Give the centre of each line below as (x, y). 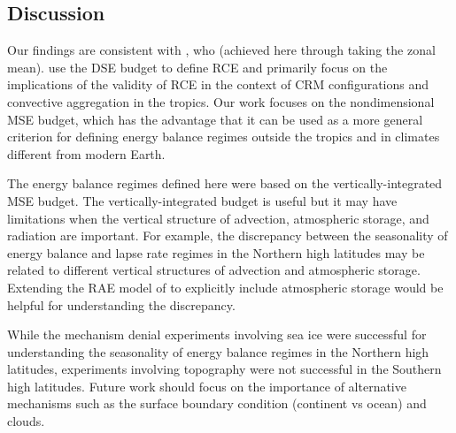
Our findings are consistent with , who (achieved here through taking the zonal (221, 50)
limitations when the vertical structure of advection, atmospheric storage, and (218, 218)
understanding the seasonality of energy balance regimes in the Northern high (218, 351)
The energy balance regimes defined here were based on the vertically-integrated (225, 183)
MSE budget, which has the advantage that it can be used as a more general (215, 119)
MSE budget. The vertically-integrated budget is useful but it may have (202, 200)
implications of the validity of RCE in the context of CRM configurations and (218, 84)
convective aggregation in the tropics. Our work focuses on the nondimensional (221, 101)
